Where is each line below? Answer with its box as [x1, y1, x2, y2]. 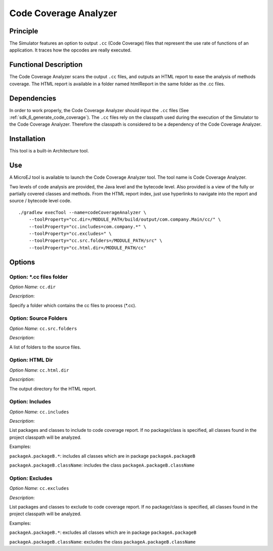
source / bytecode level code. [9, 197, 72, 204]
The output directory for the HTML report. [9, 385, 97, 391]
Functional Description [9, 61, 83, 69]
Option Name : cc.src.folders [9, 325, 77, 331]
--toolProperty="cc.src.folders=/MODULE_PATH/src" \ [28, 238, 163, 243]
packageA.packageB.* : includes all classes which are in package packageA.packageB [9, 453, 196, 459]
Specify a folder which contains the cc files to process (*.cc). [9, 302, 136, 308]
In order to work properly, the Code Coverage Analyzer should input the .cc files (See [9, 107, 189, 113]
